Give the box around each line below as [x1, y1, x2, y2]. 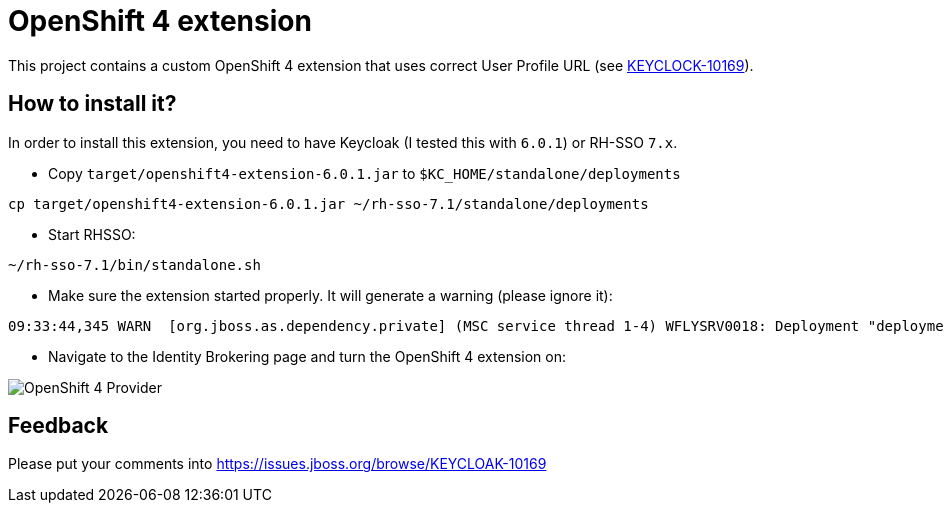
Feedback [8, 413, 109, 439]
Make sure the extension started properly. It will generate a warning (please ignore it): [48, 286, 613, 304]
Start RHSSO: [48, 225, 136, 243]
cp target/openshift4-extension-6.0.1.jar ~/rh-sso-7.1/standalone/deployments [8, 195, 649, 212]
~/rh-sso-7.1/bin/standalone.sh [8, 256, 261, 273]
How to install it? [8, 91, 177, 117]
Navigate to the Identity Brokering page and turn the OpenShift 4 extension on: [48, 347, 566, 365]
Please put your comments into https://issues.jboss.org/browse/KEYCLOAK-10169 [8, 455, 547, 473]
